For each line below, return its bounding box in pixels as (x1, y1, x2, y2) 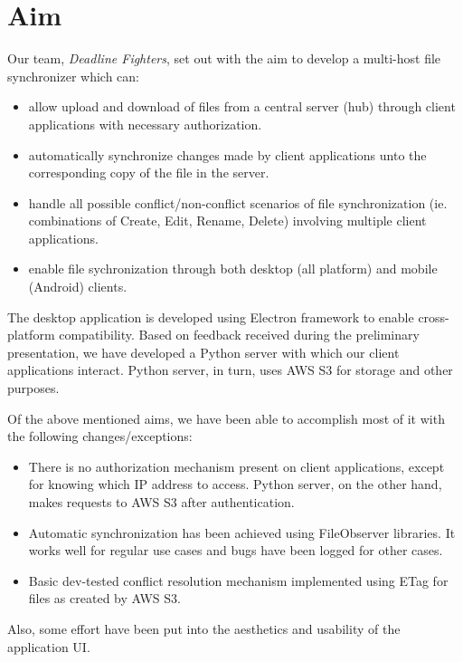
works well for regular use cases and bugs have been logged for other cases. (28, 541, 443, 560)
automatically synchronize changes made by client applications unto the (28, 145, 427, 164)
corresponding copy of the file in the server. (28, 163, 269, 182)
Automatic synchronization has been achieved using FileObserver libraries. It (28, 523, 456, 542)
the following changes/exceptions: (7, 427, 193, 446)
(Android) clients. (28, 277, 128, 296)
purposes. (7, 379, 60, 398)
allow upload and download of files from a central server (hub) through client (28, 97, 456, 116)
